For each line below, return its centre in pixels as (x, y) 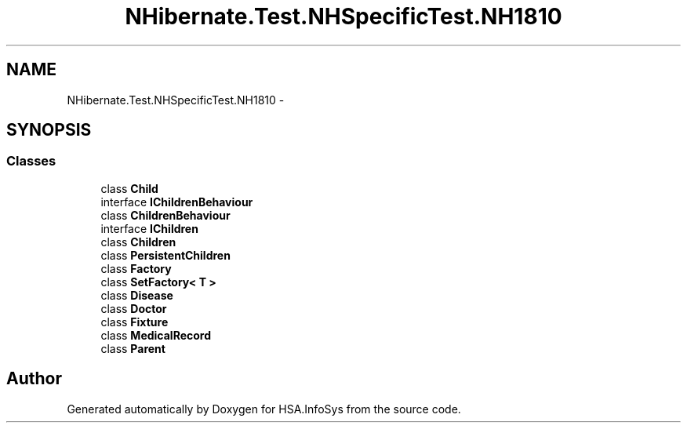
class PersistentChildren (165, 255)
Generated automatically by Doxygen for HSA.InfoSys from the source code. (264, 409)
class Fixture (134, 322)
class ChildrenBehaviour (165, 215)
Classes (31, 161)
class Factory (136, 268)
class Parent (133, 348)
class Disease (137, 295)
